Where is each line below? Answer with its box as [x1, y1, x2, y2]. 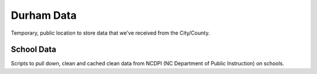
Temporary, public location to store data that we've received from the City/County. [11, 29, 210, 36]
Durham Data [11, 9, 77, 22]
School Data [11, 45, 56, 55]
